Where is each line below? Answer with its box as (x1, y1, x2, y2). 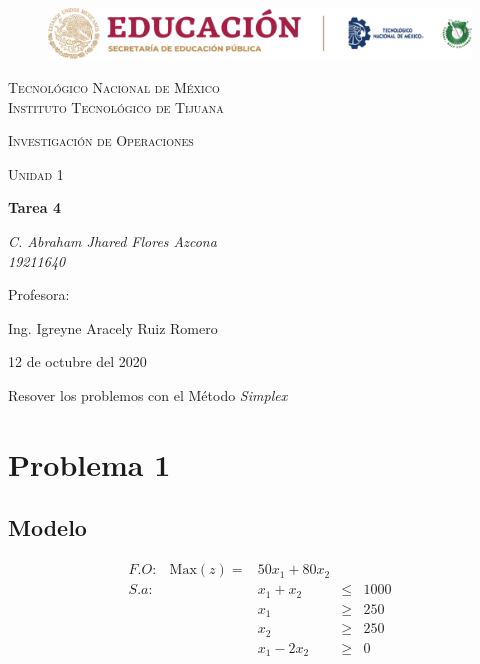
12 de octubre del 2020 (8, 351, 147, 372)
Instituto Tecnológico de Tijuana (8, 96, 224, 117)
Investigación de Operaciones (8, 130, 194, 151)
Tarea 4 (8, 197, 61, 218)
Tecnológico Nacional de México (8, 76, 220, 97)
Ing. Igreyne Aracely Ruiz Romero (8, 317, 218, 338)
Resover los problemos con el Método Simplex (8, 384, 288, 405)
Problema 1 (8, 443, 171, 484)
